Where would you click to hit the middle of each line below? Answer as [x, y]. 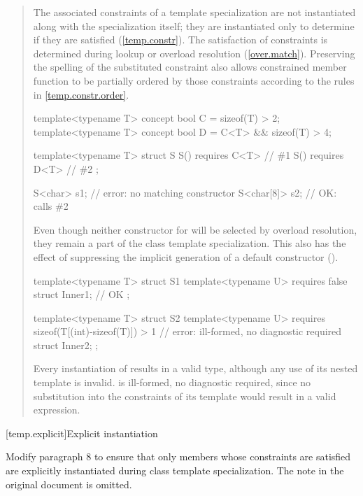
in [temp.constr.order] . [81, 94]
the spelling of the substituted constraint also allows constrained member [190, 67]
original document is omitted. [69, 484]
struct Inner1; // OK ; [81, 294]
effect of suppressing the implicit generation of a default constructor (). [186, 256]
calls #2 [51, 206]
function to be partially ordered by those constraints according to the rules [194, 80]
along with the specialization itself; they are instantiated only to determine [194, 26]
